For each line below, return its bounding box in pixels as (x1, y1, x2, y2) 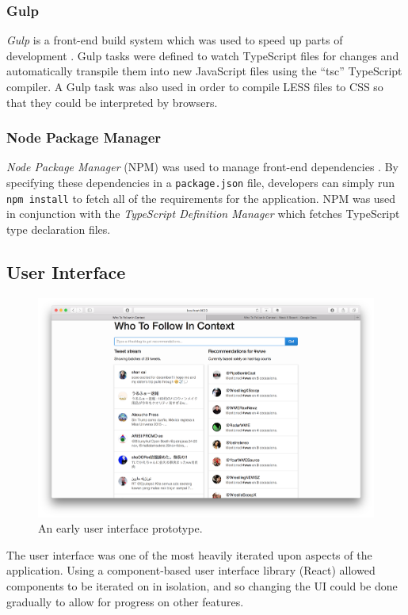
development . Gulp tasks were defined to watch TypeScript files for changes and (6, 47, 399, 63)
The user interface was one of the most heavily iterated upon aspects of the (6, 546, 372, 563)
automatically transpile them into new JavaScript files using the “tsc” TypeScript (6, 63, 402, 79)
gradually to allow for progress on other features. (6, 593, 244, 609)
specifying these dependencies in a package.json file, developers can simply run (6, 174, 395, 190)
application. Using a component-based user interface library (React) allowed (6, 562, 376, 579)
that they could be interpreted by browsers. (6, 94, 218, 110)
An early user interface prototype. (38, 520, 203, 537)
